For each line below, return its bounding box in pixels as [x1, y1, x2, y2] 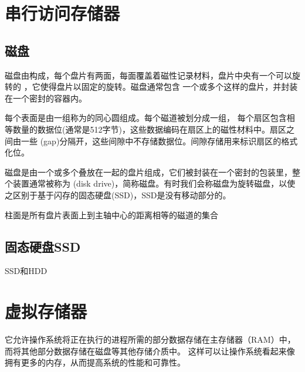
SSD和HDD [5, 265, 48, 277]
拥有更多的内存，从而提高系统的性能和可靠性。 [5, 356, 185, 368]
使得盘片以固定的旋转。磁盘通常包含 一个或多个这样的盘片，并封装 [40, 80, 298, 93]
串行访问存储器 [5, 1, 120, 25]
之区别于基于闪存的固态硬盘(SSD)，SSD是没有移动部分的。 [5, 188, 231, 201]
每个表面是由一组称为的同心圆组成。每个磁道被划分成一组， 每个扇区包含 [5, 111, 287, 124]
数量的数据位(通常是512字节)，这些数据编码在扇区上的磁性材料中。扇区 [12, 123, 286, 135]
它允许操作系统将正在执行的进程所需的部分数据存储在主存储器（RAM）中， [5, 333, 296, 346]
